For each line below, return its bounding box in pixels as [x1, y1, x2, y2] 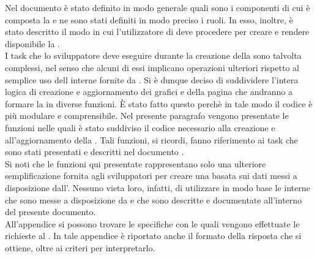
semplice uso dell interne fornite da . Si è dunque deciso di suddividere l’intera [5, 73, 299, 86]
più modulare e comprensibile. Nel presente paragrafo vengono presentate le [5, 109, 289, 122]
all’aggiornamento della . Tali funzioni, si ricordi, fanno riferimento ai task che [5, 133, 298, 146]
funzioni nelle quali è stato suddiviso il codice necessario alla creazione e [5, 121, 275, 134]
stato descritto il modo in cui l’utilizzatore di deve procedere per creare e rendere [5, 25, 310, 38]
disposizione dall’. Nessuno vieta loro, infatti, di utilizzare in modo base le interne [5, 181, 310, 194]
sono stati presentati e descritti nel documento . [5, 145, 184, 158]
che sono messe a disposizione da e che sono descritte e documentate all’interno [5, 193, 302, 206]
